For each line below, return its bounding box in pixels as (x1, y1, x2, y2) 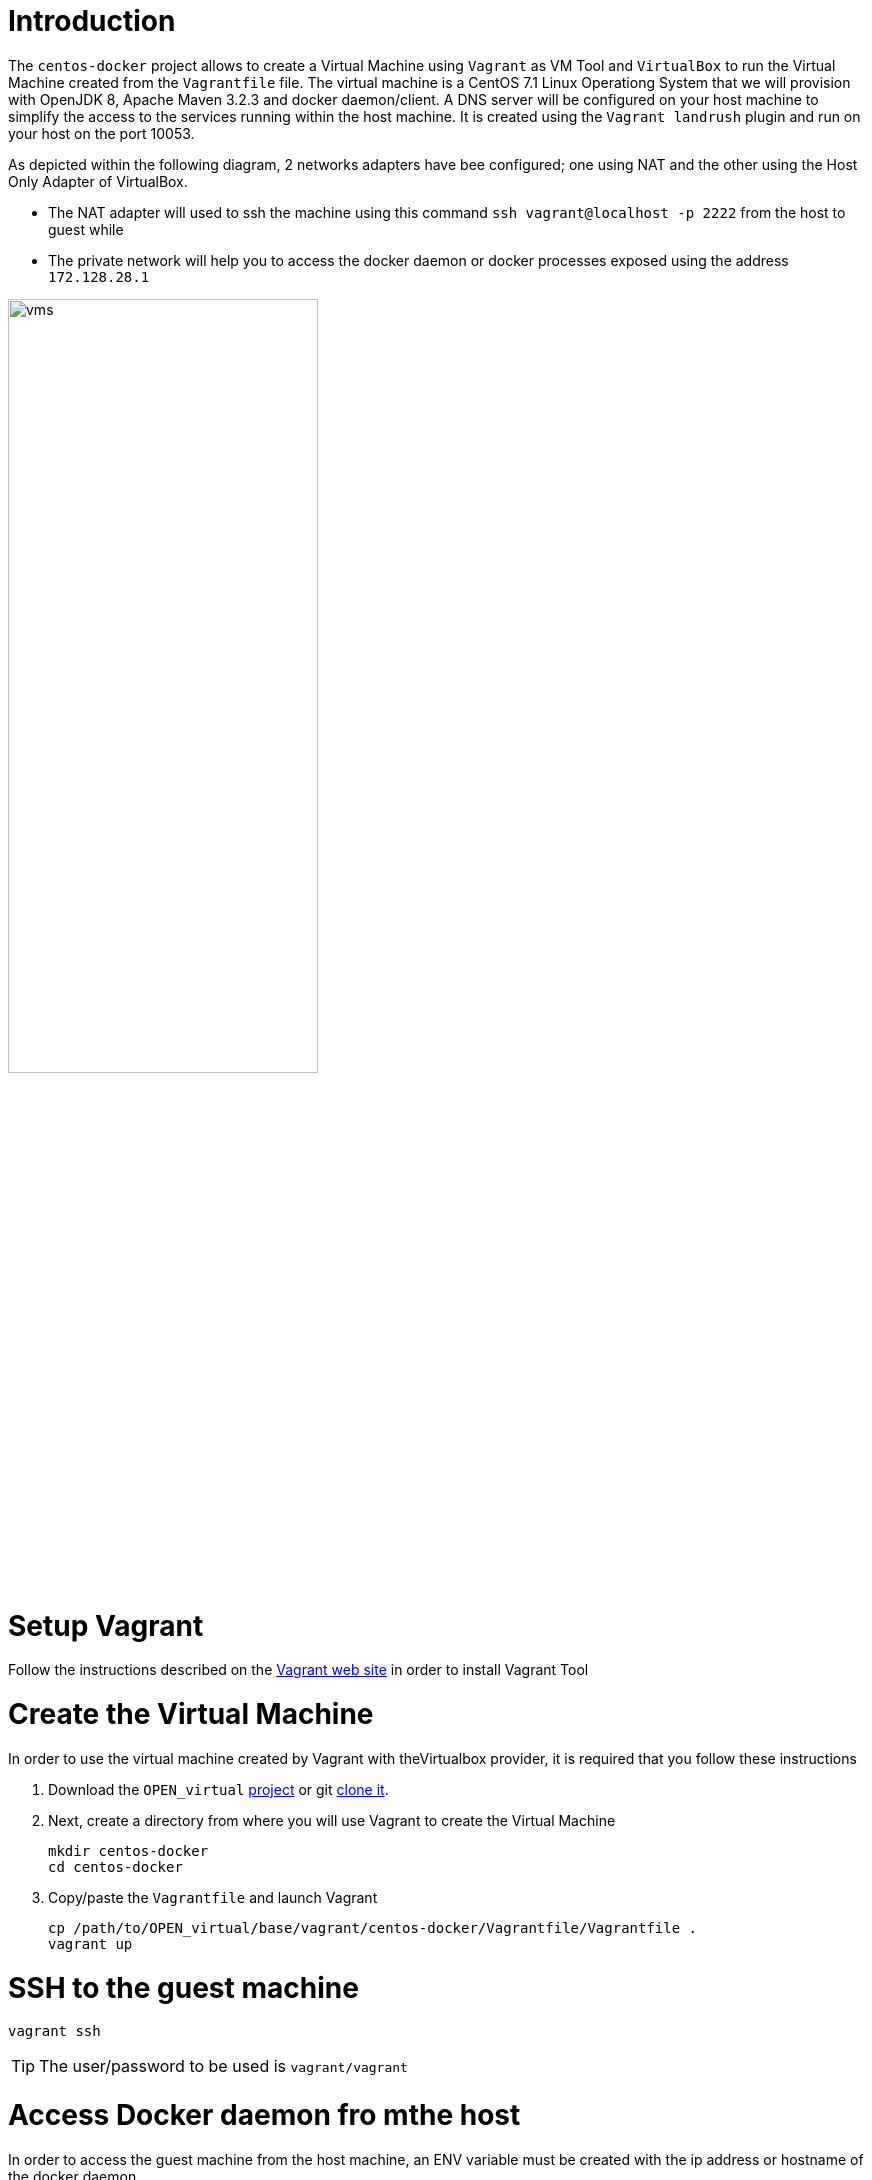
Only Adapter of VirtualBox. (8, 172, 188, 190)
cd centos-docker (48, 1858, 183, 1875)
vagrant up (48, 1935, 133, 1952)
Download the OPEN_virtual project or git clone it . (48, 1780, 389, 1798)
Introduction (8, 4, 176, 38)
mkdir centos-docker (48, 1842, 209, 1859)
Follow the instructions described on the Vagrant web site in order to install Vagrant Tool (8, 1661, 589, 1679)
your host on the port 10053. (8, 124, 195, 142)
